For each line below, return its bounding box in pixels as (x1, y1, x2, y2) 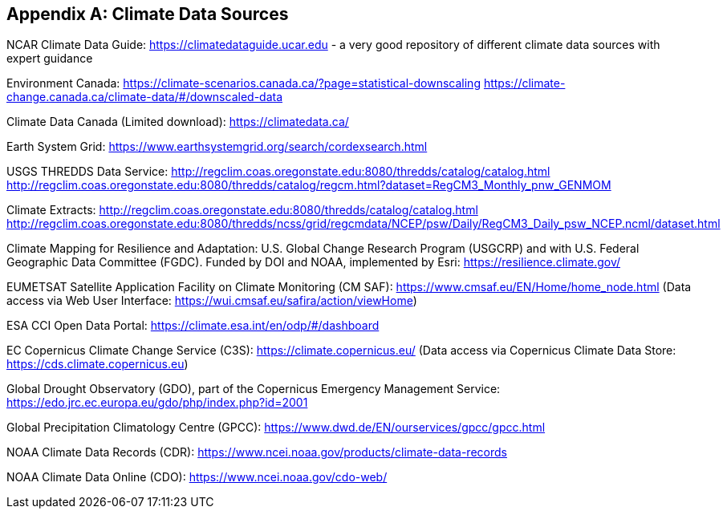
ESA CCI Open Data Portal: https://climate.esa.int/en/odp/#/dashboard (6, 318, 380, 333)
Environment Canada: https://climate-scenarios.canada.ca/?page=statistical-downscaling (6, 76, 481, 91)
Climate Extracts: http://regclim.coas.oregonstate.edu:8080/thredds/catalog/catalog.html (6, 203, 478, 217)
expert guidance (6, 51, 93, 66)
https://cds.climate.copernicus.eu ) (6, 357, 189, 371)
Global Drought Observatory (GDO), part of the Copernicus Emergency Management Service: (6, 382, 501, 396)
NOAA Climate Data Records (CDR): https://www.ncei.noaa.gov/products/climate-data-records (6, 445, 507, 460)
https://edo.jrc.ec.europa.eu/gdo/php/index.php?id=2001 (6, 395, 308, 410)
